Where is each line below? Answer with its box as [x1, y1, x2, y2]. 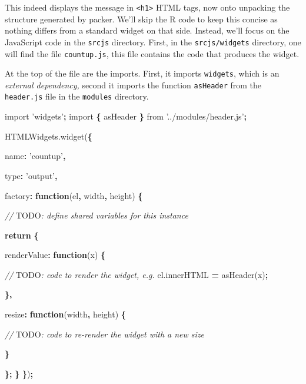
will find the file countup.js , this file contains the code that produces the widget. [5, 47, 300, 59]
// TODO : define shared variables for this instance [5, 209, 188, 221]
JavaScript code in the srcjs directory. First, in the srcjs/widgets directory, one [5, 35, 301, 48]
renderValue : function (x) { [5, 249, 106, 261]
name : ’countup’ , [5, 150, 66, 162]
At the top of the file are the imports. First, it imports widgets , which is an [5, 67, 280, 80]
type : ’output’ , [5, 169, 58, 181]
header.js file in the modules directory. [5, 90, 149, 102]
